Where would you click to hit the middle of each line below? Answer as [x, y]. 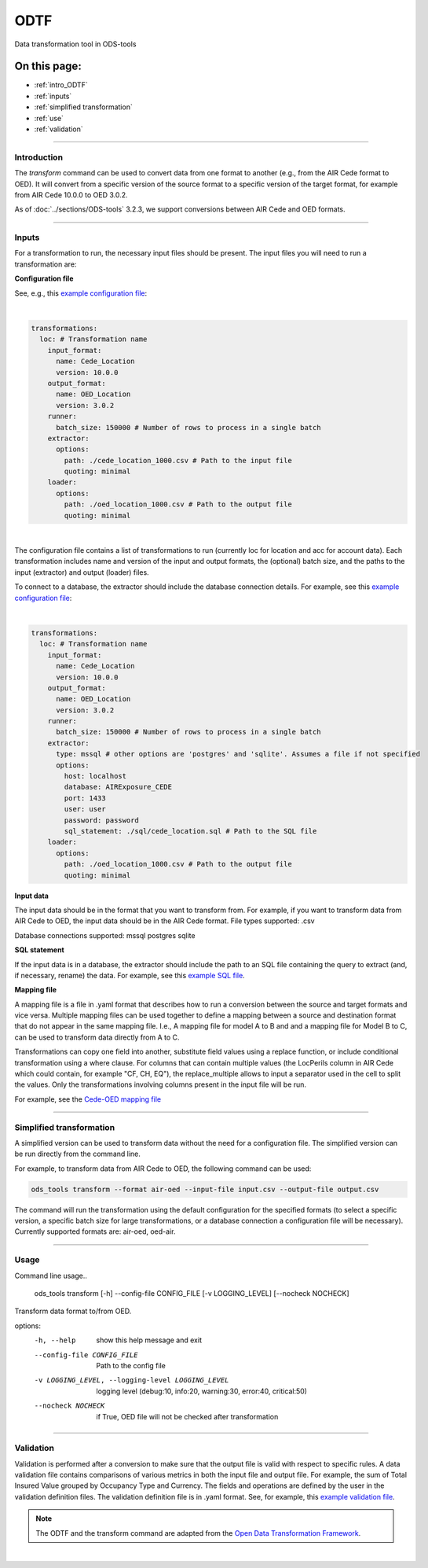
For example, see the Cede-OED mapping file [88, 1099]
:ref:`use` [49, 118]
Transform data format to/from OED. [73, 1311]
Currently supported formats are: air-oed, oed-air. [95, 1231]
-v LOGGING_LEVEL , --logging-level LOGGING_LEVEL [132, 1380]
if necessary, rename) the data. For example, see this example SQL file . [130, 975]
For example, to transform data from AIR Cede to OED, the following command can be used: [163, 1169]
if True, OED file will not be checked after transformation [187, 1416]
